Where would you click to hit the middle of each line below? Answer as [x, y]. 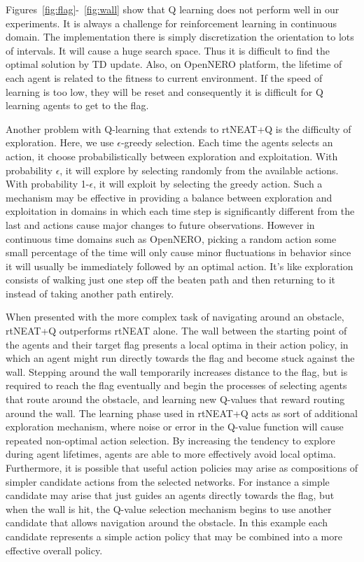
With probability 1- [48, 184]
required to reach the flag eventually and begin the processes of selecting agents [176, 385]
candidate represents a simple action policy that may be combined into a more [174, 536]
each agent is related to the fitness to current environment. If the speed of [164, 77]
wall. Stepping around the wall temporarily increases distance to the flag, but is [177, 371]
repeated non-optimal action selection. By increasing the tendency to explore [170, 440]
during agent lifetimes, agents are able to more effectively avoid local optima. [171, 454]
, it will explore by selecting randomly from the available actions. [199, 170]
